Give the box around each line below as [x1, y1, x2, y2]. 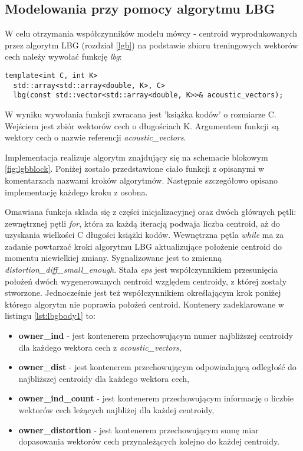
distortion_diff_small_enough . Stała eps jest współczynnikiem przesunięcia [5, 263, 278, 276]
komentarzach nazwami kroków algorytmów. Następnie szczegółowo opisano [5, 174, 278, 186]
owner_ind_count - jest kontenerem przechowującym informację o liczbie [18, 392, 294, 404]
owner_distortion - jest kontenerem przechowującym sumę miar [18, 423, 259, 436]
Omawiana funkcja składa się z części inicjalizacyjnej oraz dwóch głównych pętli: [5, 205, 297, 218]
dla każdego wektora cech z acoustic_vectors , [18, 341, 182, 353]
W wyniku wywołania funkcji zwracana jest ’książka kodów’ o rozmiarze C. [5, 107, 276, 120]
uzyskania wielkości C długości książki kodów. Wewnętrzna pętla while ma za [5, 228, 284, 241]
